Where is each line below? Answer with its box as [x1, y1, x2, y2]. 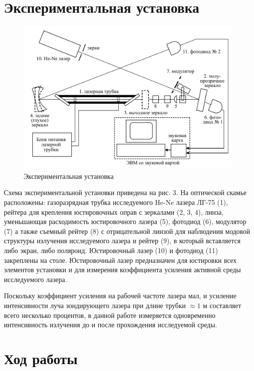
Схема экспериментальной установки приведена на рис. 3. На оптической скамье [4, 187, 247, 198]
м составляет [202, 300, 241, 310]
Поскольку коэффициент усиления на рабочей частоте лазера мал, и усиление [4, 290, 237, 301]
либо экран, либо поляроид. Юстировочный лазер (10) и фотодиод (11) [4, 245, 218, 255]
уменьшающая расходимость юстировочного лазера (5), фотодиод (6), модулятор [4, 216, 247, 227]
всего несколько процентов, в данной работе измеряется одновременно [4, 310, 216, 320]
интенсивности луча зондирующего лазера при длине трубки [4, 300, 186, 310]
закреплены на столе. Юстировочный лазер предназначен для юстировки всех [4, 255, 237, 265]
